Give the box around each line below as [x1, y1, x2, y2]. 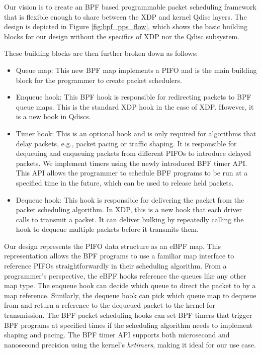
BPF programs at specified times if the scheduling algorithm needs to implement [4, 319, 253, 330]
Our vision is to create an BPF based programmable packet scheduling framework [4, 2, 256, 12]
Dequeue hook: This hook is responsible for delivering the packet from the [16, 194, 244, 205]
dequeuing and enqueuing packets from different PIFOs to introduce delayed [16, 148, 251, 158]
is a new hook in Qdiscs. [16, 111, 91, 122]
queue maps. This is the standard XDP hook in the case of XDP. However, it [16, 101, 254, 112]
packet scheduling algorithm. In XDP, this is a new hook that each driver [16, 204, 242, 215]
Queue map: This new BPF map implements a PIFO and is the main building [16, 64, 257, 75]
